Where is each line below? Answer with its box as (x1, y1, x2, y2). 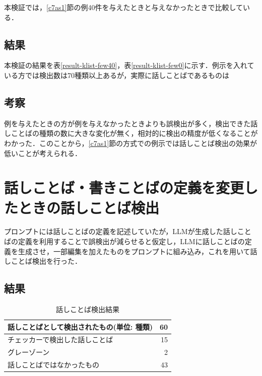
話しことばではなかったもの (8, 359, 99, 370)
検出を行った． (32, 256, 82, 266)
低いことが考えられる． (4, 147, 82, 158)
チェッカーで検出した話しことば (8, 334, 113, 345)
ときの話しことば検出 (18, 197, 160, 217)
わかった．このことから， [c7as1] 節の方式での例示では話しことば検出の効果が (4, 137, 257, 148)
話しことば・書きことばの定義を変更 (4, 177, 244, 198)
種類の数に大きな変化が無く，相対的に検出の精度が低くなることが (39, 128, 258, 138)
